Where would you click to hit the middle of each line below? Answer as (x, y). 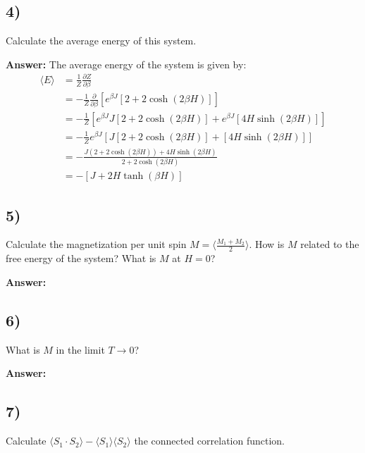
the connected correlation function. (210, 441)
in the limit (80, 349)
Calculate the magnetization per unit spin (96, 244)
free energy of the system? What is (81, 258)
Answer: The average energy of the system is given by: (126, 64)
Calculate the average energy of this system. (101, 41)
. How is (267, 244)
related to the (330, 244)
